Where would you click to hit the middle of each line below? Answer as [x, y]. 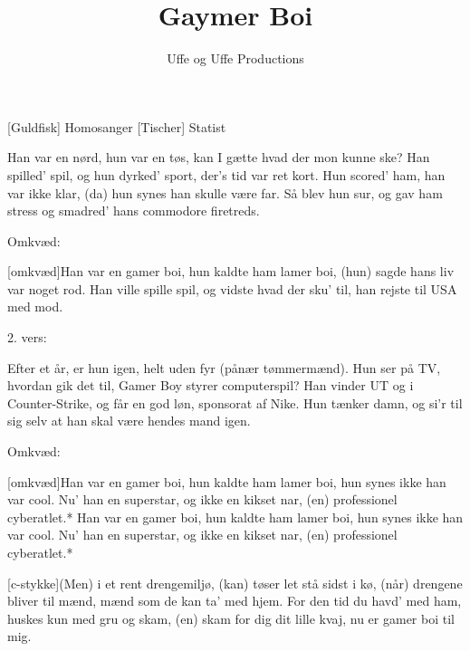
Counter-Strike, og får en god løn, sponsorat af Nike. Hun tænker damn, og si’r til [235, 402]
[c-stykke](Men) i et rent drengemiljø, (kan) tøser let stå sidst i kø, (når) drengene [235, 583]
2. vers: [27, 337]
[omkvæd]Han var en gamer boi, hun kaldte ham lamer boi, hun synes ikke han [227, 481]
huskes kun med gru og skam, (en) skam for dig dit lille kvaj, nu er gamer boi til [231, 618]
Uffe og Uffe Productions [235, 58]
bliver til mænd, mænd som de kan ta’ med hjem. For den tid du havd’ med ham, [235, 601]
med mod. [35, 306]
